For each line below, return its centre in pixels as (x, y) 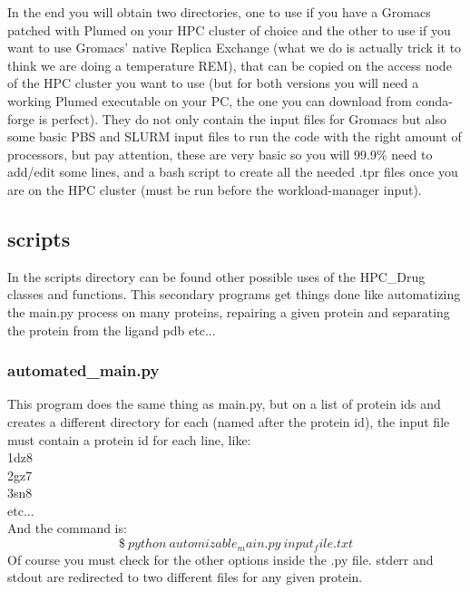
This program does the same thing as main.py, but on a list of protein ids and (224, 404)
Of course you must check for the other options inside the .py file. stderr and (220, 559)
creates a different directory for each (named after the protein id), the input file (229, 421)
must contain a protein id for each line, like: (129, 439)
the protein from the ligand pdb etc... (112, 330)
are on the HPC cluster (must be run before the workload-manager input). (215, 189)
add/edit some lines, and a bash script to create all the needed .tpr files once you (233, 172)
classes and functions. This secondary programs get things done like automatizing (234, 294)
